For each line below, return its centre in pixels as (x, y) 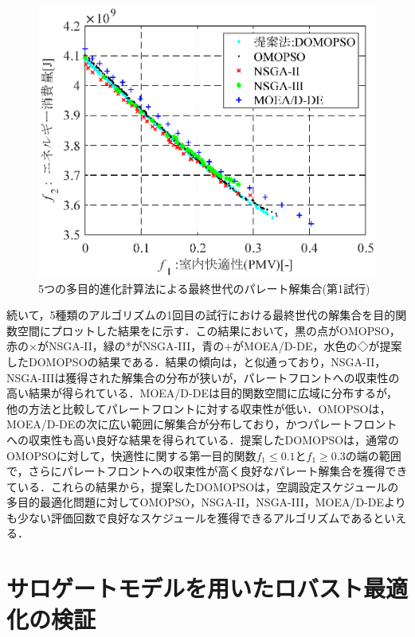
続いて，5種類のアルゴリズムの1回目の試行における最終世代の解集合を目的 (201, 315)
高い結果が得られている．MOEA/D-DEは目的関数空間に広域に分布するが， (202, 393)
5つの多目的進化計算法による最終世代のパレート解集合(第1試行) (204, 288)
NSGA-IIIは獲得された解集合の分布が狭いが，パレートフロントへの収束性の (203, 377)
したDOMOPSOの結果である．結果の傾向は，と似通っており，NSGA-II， (196, 361)
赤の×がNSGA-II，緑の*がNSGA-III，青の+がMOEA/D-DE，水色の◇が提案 (204, 346)
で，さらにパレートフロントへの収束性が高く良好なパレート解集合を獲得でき (207, 471)
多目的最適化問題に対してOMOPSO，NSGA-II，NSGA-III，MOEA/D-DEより (206, 502)
